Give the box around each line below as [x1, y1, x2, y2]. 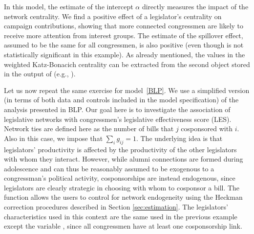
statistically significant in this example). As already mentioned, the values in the [4, 49, 245, 59]
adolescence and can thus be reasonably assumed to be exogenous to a [4, 163, 214, 173]
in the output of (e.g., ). [4, 69, 76, 79]
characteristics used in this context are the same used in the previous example [4, 211, 237, 221]
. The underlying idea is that [136, 133, 223, 143]
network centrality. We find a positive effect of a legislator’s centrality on [4, 11, 222, 21]
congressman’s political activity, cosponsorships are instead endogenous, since [4, 173, 235, 183]
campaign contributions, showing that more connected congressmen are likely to [4, 21, 244, 31]
